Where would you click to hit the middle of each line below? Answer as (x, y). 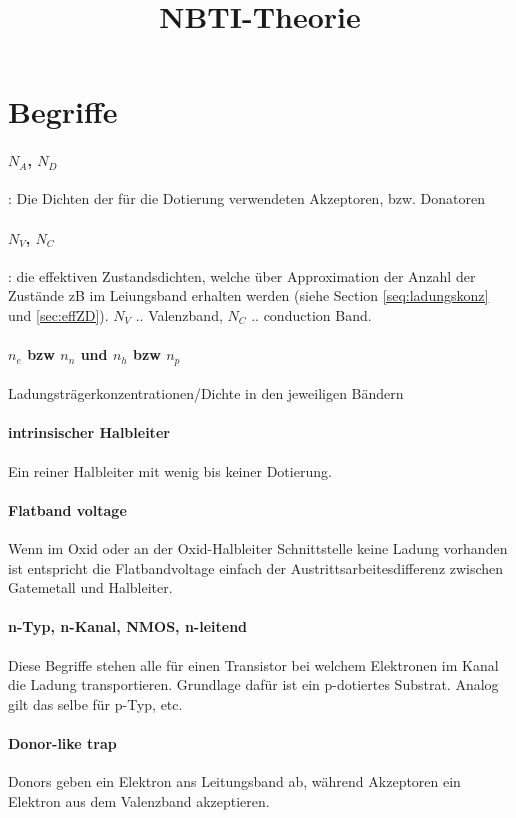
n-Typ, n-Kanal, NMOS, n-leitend (128, 626)
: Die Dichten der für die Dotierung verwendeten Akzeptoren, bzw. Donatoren (247, 198)
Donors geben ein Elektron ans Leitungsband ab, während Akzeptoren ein (234, 781)
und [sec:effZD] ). (58, 314)
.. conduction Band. (311, 314)
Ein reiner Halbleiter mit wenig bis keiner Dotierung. (170, 470)
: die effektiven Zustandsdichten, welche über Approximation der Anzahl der (242, 275)
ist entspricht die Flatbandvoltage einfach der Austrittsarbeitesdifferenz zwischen (256, 567)
